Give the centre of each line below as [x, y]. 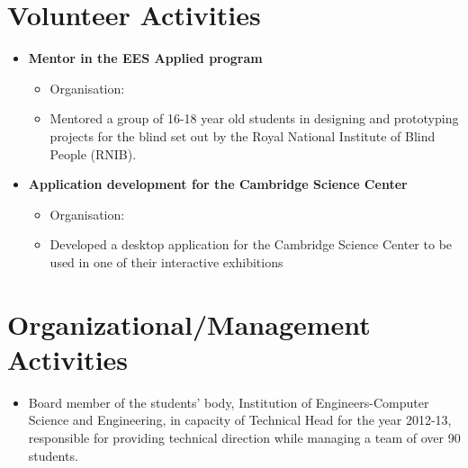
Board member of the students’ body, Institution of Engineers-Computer [229, 402]
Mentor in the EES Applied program [145, 58]
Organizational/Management [189, 324]
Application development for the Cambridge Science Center [218, 184]
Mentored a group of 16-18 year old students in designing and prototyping [254, 118]
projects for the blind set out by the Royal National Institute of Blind [243, 135]
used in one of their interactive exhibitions [166, 261]
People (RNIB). [93, 153]
